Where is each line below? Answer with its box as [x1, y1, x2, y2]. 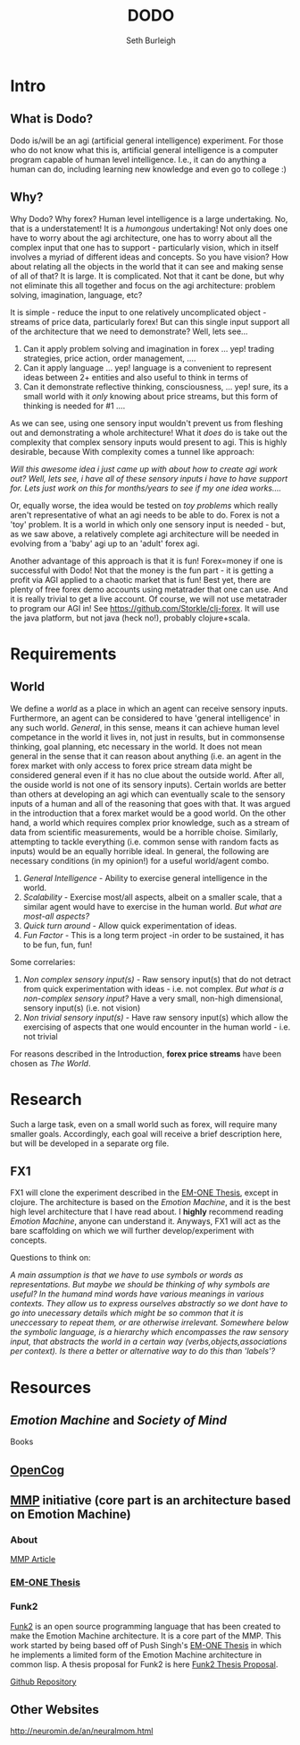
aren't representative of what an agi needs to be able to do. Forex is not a [10, 509, 280, 520]
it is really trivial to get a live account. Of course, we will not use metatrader [10, 593, 287, 604]
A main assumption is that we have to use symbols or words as [10, 1270, 244, 1280]
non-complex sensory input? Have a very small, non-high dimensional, [22, 993, 284, 1004]
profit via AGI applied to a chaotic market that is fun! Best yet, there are [10, 574, 271, 585]
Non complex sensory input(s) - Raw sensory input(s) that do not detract [22, 973, 291, 985]
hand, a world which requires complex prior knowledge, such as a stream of [10, 817, 290, 828]
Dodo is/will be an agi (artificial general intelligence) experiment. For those [10, 135, 284, 146]
